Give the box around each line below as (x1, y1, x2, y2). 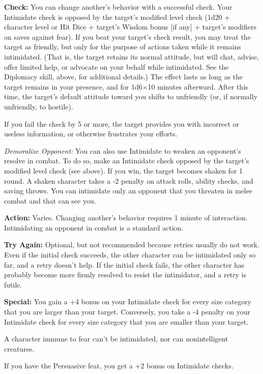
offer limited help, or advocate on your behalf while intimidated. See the (4, 61, 229, 72)
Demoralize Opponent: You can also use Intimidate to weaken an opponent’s (4, 145, 241, 156)
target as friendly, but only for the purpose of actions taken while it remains (4, 41, 241, 52)
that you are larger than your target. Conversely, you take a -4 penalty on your (4, 306, 250, 317)
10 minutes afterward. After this (148, 81, 248, 92)
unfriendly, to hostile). (4, 101, 73, 111)
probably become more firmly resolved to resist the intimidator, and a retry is (4, 269, 247, 280)
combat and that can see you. (4, 195, 96, 206)
